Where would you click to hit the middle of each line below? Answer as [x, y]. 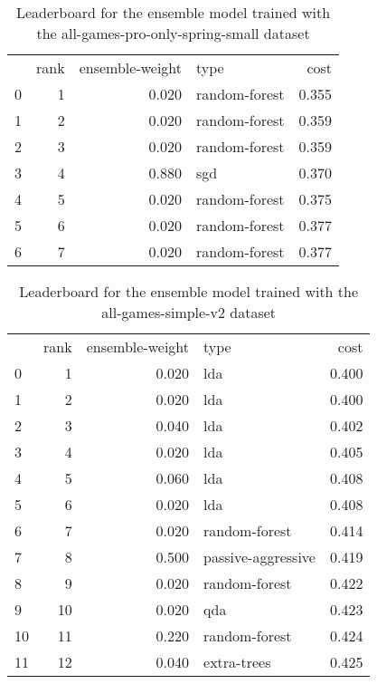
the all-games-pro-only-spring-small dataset [173, 33]
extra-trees [237, 662]
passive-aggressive [259, 557]
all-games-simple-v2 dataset [189, 312]
